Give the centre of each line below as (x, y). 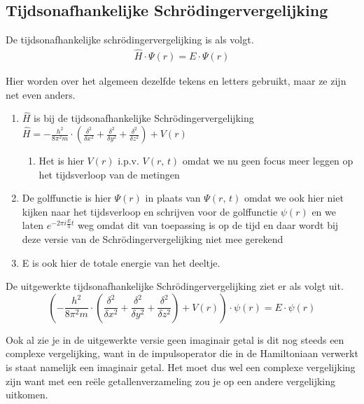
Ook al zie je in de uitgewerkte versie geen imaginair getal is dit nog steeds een (175, 339)
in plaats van (173, 198)
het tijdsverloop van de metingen (109, 174)
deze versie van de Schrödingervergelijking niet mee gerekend (153, 239)
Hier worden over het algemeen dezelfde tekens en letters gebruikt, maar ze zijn (176, 81)
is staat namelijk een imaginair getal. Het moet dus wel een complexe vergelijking (181, 367)
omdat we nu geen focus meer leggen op (268, 161)
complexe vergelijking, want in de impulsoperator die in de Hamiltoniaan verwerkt (182, 353)
